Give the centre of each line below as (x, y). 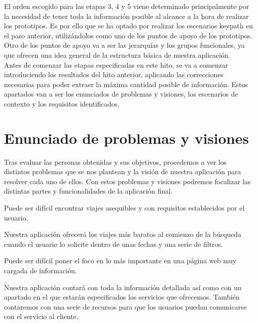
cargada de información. (41, 270)
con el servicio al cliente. (41, 316)
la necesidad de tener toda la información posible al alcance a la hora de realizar (127, 16)
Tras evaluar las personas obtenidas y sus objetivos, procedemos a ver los (115, 161)
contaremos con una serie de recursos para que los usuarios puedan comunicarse (126, 306)
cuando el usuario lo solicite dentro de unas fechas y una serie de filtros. (114, 244)
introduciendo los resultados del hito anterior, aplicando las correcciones (114, 74)
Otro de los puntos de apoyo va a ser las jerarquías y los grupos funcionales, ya (125, 45)
